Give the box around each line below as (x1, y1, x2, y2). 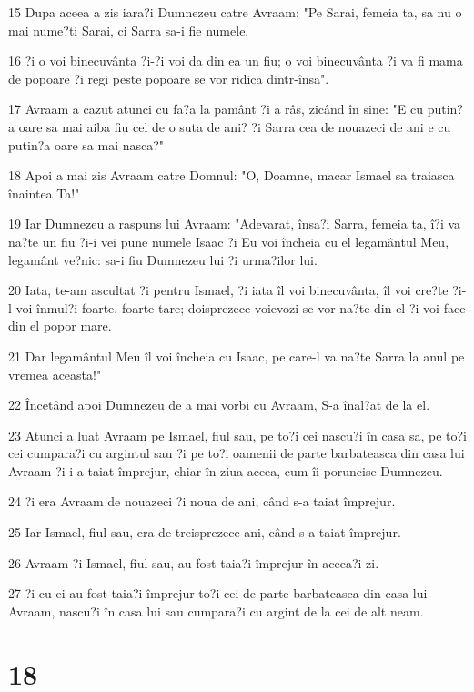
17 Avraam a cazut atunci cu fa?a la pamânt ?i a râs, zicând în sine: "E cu (8, 99, 423, 118)
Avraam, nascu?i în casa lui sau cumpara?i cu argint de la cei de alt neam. (8, 601, 424, 620)
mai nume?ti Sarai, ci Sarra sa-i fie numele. (8, 20, 249, 39)
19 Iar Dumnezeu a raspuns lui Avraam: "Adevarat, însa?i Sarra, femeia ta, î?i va (8, 214, 461, 233)
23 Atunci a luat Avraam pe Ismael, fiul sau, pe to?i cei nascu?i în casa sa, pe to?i (8, 425, 467, 444)
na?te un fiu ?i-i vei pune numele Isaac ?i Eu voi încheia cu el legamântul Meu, (8, 231, 449, 250)
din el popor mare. (8, 316, 112, 335)
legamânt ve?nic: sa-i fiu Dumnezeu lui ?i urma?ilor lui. (8, 249, 318, 269)
